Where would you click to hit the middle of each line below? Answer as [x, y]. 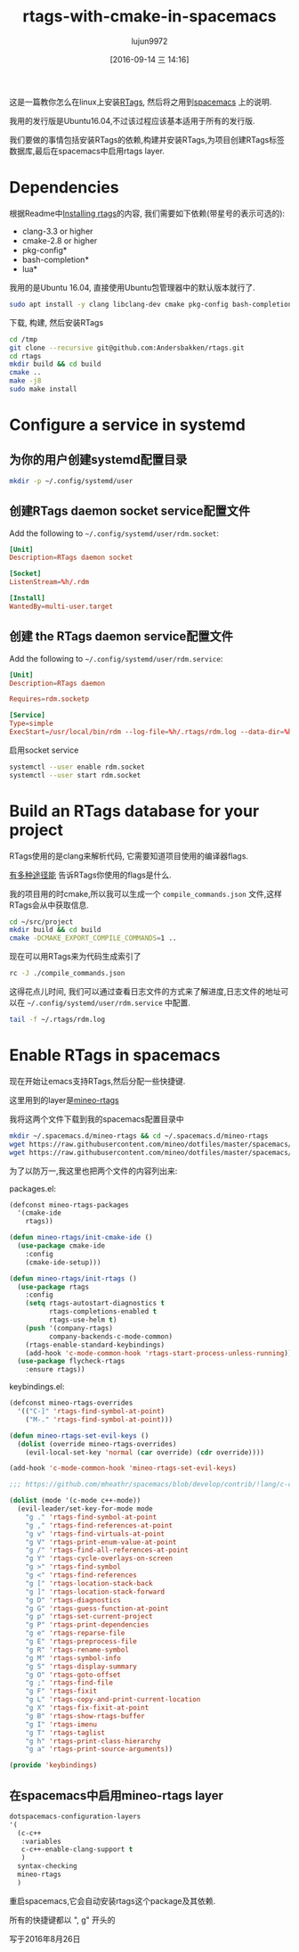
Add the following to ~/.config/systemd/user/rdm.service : [116, 658]
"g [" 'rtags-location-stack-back [89, 1583]
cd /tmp [24, 339]
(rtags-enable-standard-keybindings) [95, 1345]
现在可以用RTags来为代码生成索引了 [75, 957]
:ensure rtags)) [56, 1370]
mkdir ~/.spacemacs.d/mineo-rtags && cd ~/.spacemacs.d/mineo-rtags [139, 1136]
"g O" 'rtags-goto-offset [73, 1675]
